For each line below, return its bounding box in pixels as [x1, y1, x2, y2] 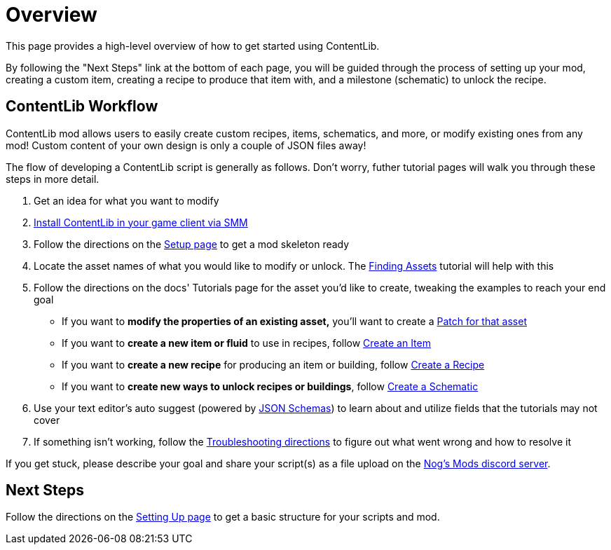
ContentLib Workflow [6, 97, 158, 116]
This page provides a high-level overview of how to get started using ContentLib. [6, 39, 380, 52]
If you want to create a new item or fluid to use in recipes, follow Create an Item [62, 336, 431, 349]
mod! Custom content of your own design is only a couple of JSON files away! [6, 139, 366, 151]
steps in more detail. [6, 172, 99, 185]
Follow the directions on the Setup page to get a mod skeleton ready [34, 238, 350, 250]
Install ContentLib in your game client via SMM [34, 216, 248, 228]
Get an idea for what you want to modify [34, 194, 219, 207]
